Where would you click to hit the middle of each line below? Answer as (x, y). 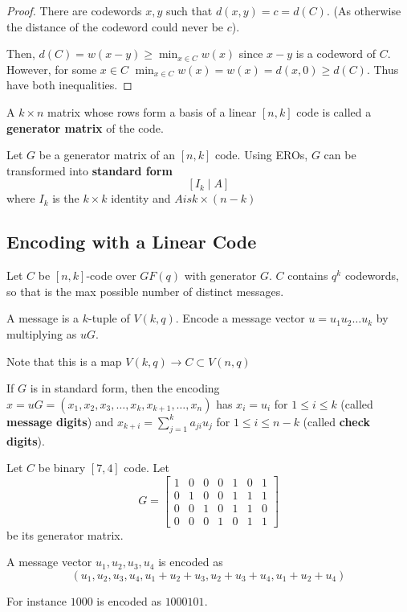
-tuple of (109, 318)
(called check (336, 421)
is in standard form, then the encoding (125, 388)
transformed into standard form (90, 170)
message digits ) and (60, 421)
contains (308, 275)
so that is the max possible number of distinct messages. (145, 291)
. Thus (383, 69)
